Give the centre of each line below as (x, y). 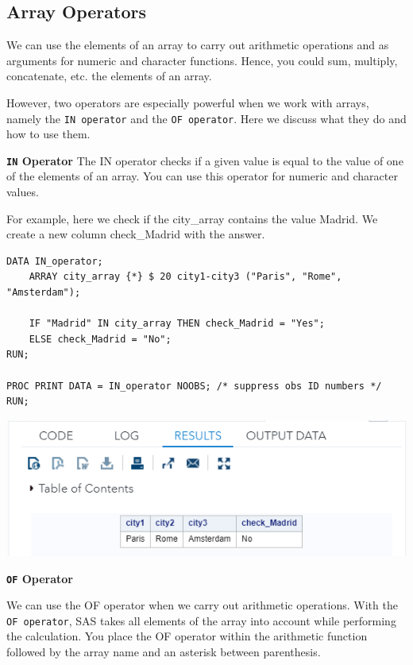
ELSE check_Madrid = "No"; (100, 339)
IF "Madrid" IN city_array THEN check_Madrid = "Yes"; (177, 324)
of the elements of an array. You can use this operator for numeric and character (202, 176)
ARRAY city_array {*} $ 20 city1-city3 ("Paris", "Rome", (185, 277)
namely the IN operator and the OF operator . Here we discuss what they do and (206, 118)
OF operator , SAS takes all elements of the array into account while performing (201, 620)
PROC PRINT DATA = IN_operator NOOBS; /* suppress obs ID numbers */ (194, 386)
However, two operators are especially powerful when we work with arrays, (188, 102)
